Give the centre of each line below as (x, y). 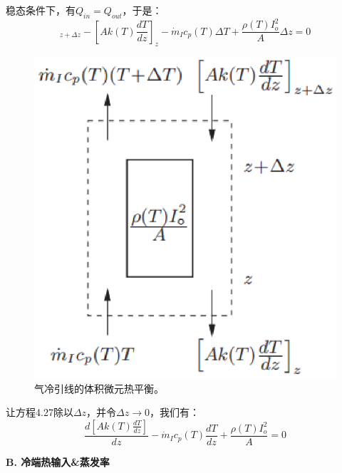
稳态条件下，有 (41, 10)
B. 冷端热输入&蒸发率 (58, 461)
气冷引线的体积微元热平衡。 (99, 388)
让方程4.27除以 (40, 412)
